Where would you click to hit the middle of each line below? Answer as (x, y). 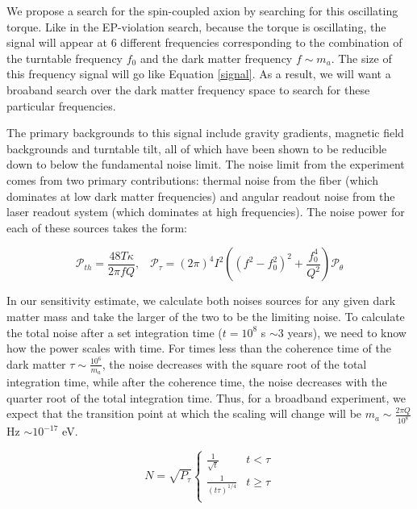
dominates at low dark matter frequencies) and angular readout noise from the (201, 196)
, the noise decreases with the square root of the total (234, 363)
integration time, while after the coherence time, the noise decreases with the (197, 382)
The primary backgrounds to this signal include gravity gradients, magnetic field (205, 133)
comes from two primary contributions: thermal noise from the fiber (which (192, 179)
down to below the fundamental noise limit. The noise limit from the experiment (206, 164)
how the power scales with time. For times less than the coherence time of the (199, 348)
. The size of (361, 58)
